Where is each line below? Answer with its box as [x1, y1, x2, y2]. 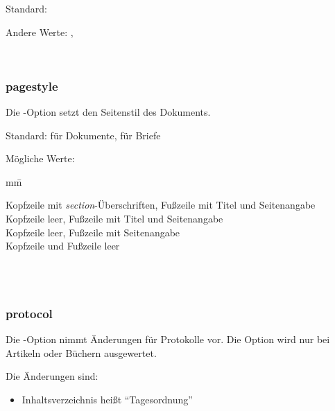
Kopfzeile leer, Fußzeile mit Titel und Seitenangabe [6, 211, 223, 225]
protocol [6, 304, 53, 322]
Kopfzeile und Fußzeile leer [6, 238, 120, 253]
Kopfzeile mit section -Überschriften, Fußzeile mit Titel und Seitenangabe [6, 198, 316, 212]
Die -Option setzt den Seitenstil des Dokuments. [6, 105, 211, 119]
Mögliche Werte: [6, 151, 75, 166]
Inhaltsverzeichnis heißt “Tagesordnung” [22, 392, 193, 406]
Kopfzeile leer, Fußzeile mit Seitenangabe [6, 225, 180, 239]
